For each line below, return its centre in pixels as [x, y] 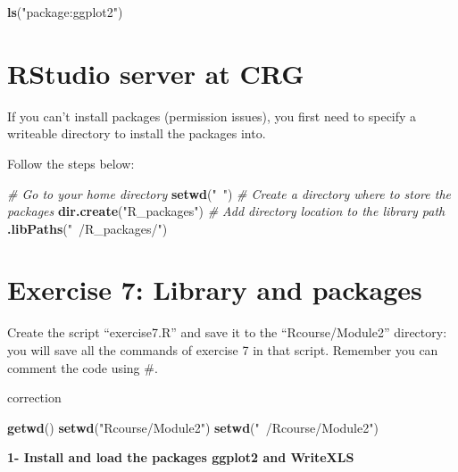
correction [34, 397]
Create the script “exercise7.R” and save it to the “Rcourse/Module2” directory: [227, 332]
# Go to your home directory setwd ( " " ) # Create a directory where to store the [229, 193]
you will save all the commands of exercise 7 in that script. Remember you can [223, 350]
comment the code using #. [83, 367]
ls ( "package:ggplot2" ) [65, 12]
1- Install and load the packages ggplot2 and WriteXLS [181, 457]
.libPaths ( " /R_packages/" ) [87, 228]
